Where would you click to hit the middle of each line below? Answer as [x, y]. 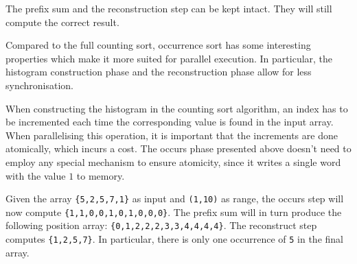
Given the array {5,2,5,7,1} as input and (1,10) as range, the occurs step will [175, 199]
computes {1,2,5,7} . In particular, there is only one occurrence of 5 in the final [174, 239]
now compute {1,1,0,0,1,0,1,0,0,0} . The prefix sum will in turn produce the [174, 212]
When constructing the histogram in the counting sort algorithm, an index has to [177, 108]
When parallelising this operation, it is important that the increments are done [172, 135]
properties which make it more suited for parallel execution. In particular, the [169, 58]
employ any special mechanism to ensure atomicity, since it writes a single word [173, 161]
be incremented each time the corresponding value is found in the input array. [170, 122]
